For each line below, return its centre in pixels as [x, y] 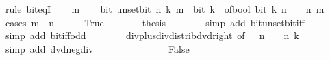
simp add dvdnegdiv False [97, 48]
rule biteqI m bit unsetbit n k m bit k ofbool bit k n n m [165, 9]
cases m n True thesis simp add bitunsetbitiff [155, 22]
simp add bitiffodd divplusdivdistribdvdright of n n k [152, 35]
